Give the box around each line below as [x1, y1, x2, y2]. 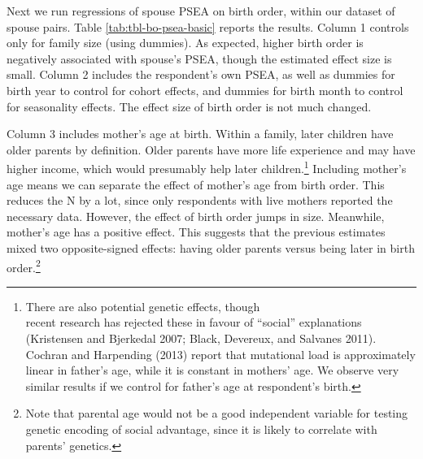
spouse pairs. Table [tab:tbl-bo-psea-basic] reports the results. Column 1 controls [7, 18, 409, 35]
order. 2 [7, 256, 41, 275]
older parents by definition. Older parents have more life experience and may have [7, 141, 416, 158]
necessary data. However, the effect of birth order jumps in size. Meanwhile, [7, 207, 385, 224]
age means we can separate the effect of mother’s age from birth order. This [7, 175, 385, 193]
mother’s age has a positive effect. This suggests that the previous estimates [7, 223, 386, 240]
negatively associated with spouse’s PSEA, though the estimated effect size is [7, 50, 392, 67]
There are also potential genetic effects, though [25, 297, 260, 314]
